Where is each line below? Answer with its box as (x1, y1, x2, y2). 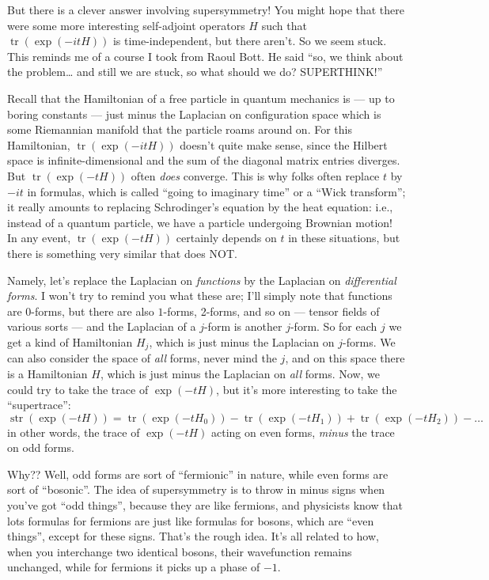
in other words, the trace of (7, 423, 140, 440)
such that (261, 17, 307, 33)
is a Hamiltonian (7, 365, 88, 381)
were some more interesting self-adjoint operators (7, 17, 245, 33)
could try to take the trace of (7, 381, 149, 397)
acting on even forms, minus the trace (210, 423, 395, 440)
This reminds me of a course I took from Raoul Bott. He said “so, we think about (7, 47, 404, 64)
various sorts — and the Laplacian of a (7, 318, 196, 335)
